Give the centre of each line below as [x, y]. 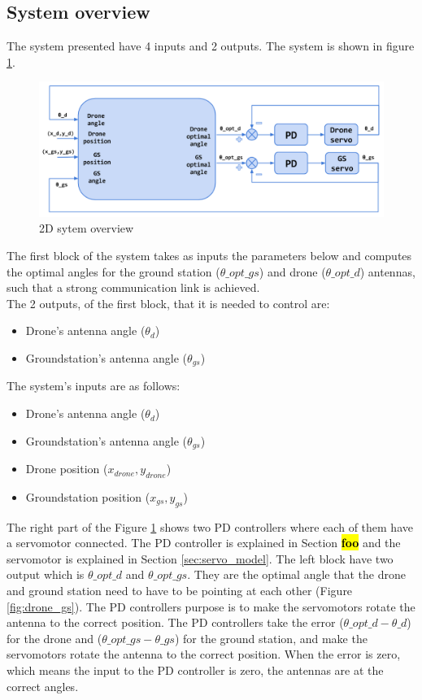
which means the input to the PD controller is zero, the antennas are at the [195, 670]
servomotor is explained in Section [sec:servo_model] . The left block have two [200, 558]
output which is [46, 574]
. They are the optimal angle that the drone [296, 574]
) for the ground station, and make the [271, 638]
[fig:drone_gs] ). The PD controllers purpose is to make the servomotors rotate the [211, 606]
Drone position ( [67, 469]
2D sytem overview [87, 228]
